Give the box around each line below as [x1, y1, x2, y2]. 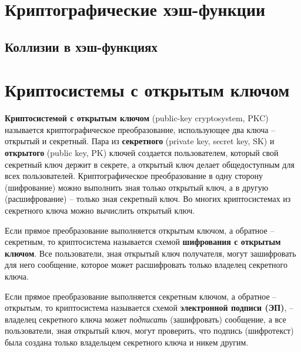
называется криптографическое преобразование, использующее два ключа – [5, 123, 276, 135]
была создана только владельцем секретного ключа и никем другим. [5, 336, 249, 348]
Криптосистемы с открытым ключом [5, 78, 290, 102]
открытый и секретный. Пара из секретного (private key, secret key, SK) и [5, 135, 275, 147]
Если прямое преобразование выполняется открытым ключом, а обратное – [5, 224, 275, 236]
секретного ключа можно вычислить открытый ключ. [5, 204, 195, 217]
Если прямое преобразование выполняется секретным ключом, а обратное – [5, 290, 277, 302]
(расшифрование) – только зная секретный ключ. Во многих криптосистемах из [5, 192, 291, 205]
